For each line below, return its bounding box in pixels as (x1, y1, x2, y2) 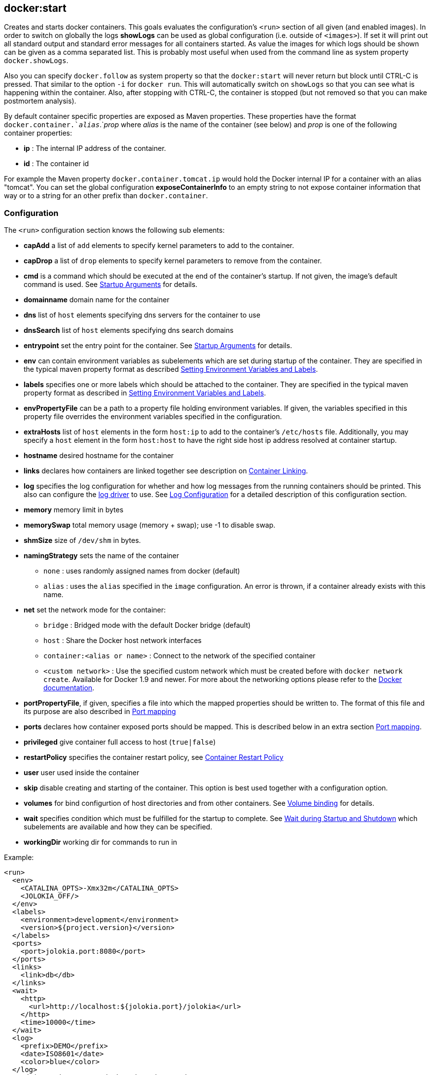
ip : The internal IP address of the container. (24, 144, 166, 153)
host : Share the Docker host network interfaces (43, 636, 202, 645)
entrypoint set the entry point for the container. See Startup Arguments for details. (24, 341, 292, 350)
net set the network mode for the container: (24, 606, 166, 614)
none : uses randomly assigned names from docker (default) (43, 567, 240, 575)
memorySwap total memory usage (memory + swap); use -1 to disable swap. (24, 521, 276, 530)
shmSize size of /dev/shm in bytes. (24, 536, 141, 545)
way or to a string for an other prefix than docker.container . (4, 191, 208, 200)
